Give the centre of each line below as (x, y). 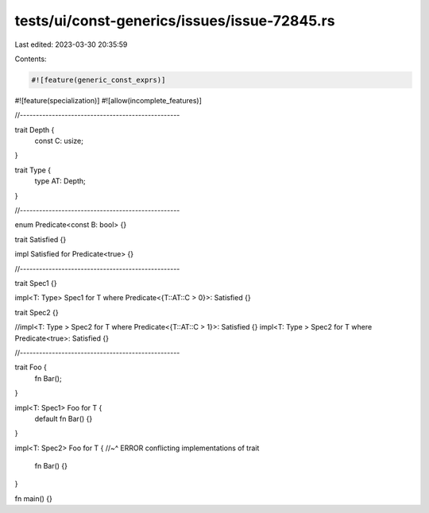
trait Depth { (35, 129)
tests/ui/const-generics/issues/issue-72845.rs (175, 21)
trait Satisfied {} (41, 239)
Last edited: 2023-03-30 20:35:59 (71, 44)
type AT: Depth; (60, 181)
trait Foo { (31, 367)
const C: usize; (59, 141)
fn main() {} (34, 498)
